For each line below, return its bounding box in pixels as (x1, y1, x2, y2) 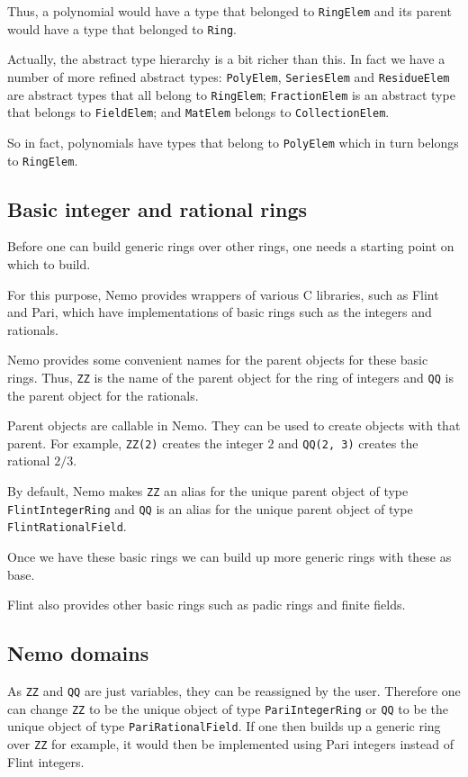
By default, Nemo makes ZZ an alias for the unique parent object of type (7, 482, 409, 501)
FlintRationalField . (7, 517, 127, 536)
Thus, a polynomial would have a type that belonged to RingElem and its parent (7, 2, 452, 20)
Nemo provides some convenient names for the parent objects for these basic (7, 350, 428, 369)
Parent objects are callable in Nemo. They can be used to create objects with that (7, 416, 461, 435)
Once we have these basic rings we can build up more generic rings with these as (7, 547, 452, 566)
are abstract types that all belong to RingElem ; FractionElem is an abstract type (7, 85, 455, 104)
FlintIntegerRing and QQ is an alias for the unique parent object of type (7, 499, 413, 518)
